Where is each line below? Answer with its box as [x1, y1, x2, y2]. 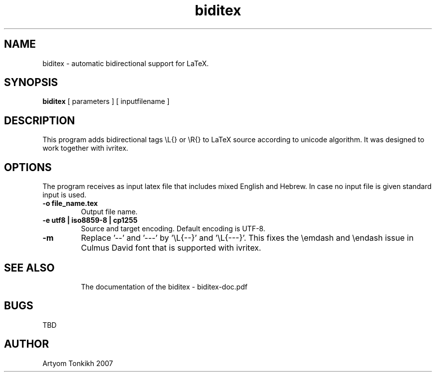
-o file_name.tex [42, 199, 98, 208]
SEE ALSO [4, 261, 55, 274]
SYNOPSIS [4, 76, 58, 89]
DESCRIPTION [4, 114, 75, 127]
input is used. [42, 190, 87, 199]
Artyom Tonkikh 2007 [42, 359, 113, 368]
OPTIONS [4, 161, 52, 174]
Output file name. [81, 207, 138, 216]
